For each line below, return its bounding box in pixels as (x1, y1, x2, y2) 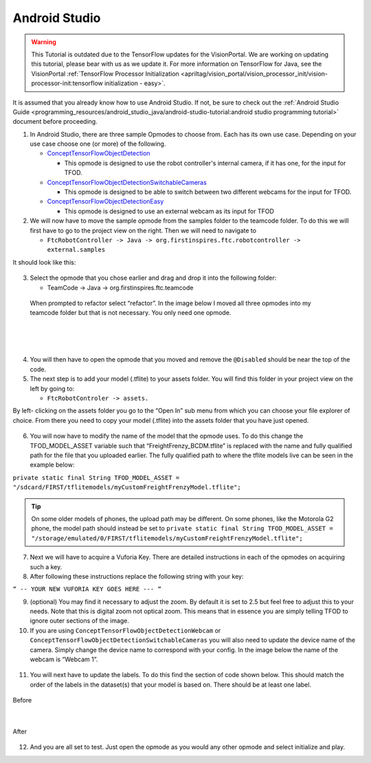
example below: (30, 461, 75, 469)
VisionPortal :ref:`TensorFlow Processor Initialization (31, 69, 180, 78)
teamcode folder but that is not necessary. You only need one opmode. (30, 309, 232, 317)
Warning (31, 38, 56, 46)
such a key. (30, 562, 63, 571)
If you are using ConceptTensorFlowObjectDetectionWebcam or (30, 626, 221, 634)
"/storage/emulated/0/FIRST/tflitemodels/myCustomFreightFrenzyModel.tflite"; (31, 534, 304, 542)
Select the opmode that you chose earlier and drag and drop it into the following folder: (30, 274, 277, 282)
